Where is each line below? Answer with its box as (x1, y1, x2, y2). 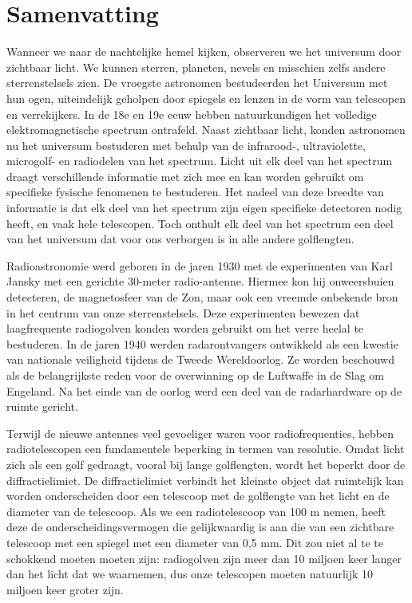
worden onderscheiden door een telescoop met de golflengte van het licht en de (6, 487, 390, 504)
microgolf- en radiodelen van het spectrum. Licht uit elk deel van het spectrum (6, 152, 393, 169)
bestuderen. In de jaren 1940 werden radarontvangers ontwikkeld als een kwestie (6, 335, 398, 352)
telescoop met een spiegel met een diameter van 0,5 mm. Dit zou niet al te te (6, 534, 383, 550)
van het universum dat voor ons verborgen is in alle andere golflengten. (6, 231, 355, 247)
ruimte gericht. (6, 398, 78, 415)
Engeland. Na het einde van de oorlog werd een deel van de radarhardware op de (6, 382, 402, 399)
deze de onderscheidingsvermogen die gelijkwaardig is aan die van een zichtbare (6, 518, 394, 535)
